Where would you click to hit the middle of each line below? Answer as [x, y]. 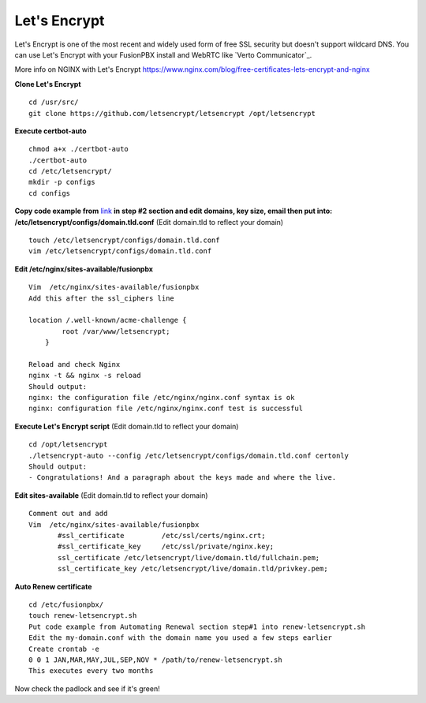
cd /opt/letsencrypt [68, 445]
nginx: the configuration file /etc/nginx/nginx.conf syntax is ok [162, 398]
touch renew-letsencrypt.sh [83, 616]
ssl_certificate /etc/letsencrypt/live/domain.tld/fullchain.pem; [189, 557]
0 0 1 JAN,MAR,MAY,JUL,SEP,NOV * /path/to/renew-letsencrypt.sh [156, 660]
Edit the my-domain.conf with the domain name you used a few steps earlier [181, 638]
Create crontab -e [64, 649]
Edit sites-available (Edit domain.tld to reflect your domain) [111, 495]
